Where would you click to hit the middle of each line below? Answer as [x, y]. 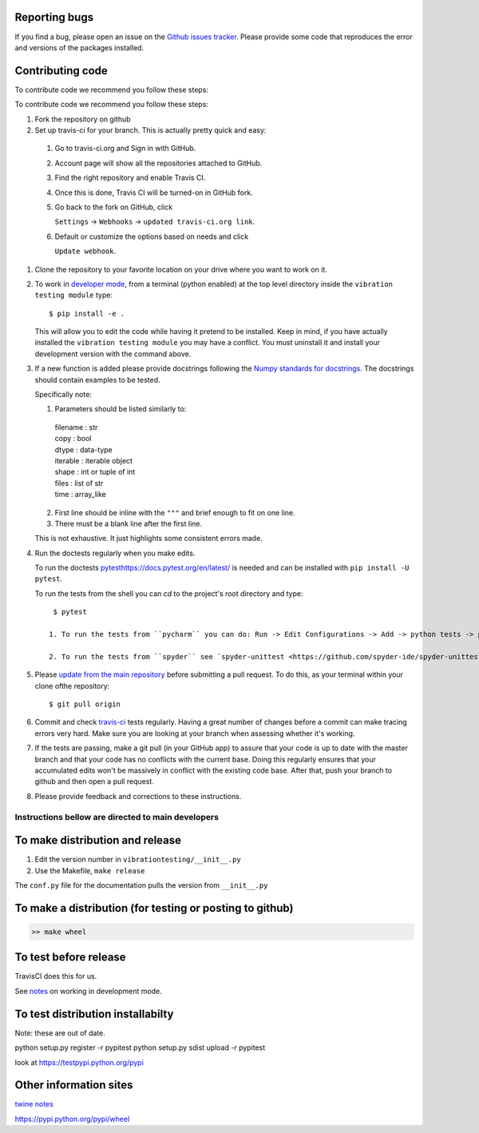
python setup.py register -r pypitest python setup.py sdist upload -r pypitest [140, 1048]
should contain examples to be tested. [97, 380]
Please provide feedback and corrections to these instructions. [138, 796]
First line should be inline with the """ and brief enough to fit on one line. [175, 512]
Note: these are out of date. [60, 1033]
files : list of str [79, 483]
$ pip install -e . [87, 313]
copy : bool [73, 439]
